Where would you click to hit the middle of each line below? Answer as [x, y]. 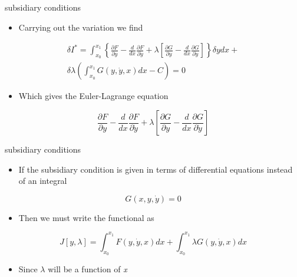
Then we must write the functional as [86, 217]
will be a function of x [88, 269]
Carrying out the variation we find [81, 27]
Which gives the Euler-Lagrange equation [93, 96]
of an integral [43, 181]
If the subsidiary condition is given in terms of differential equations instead [156, 169]
